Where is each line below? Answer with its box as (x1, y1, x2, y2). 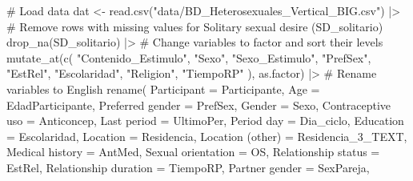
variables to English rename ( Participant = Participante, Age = (6, 80, 320, 97)
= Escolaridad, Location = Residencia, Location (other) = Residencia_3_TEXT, (6, 127, 407, 144)
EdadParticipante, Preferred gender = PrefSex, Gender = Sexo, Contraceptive (6, 96, 391, 113)
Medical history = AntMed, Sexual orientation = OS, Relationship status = (6, 143, 380, 160)
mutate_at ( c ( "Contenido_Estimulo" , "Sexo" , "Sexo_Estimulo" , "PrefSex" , (6, 49, 371, 66)
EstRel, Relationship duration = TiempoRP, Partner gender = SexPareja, (6, 159, 370, 175)
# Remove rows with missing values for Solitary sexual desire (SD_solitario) (6, 18, 383, 34)
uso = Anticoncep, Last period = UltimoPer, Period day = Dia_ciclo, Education (6, 112, 404, 129)
